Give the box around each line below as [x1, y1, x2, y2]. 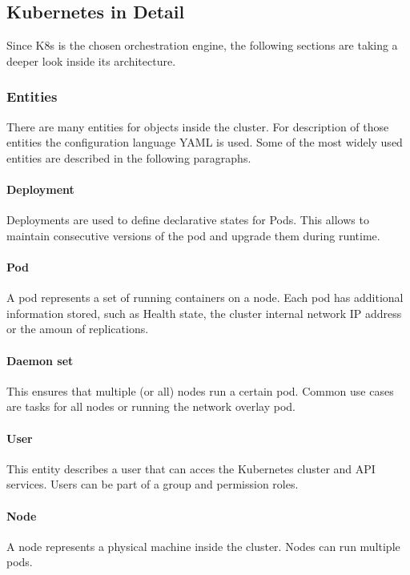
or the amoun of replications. [6, 320, 149, 337]
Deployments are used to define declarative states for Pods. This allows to [6, 211, 369, 228]
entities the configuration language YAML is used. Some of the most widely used [6, 134, 403, 151]
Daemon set [6, 352, 74, 368]
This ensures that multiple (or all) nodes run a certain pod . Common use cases [6, 382, 394, 399]
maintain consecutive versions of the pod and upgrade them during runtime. [6, 227, 380, 243]
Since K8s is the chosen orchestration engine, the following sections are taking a [6, 37, 398, 54]
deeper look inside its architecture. [6, 52, 176, 69]
